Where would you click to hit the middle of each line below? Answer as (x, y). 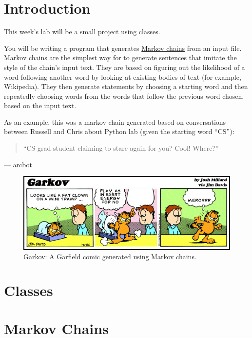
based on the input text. (40, 105)
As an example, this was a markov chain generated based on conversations (115, 122)
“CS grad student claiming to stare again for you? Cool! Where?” (121, 148)
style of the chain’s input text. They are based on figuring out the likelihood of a (125, 67)
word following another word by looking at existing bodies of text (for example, (123, 77)
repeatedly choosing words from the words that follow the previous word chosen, (124, 96)
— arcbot (18, 164)
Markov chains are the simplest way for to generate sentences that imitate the (120, 57)
